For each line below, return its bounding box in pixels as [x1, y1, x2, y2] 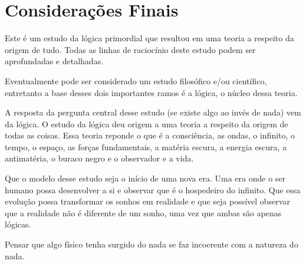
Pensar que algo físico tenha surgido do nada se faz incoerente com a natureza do [5, 238, 298, 250]
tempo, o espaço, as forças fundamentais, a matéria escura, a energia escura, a [5, 140, 287, 153]
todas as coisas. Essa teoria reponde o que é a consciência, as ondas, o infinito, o [5, 129, 295, 141]
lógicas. [5, 218, 31, 230]
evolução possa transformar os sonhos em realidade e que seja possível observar [5, 195, 290, 207]
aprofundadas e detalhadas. [5, 55, 104, 67]
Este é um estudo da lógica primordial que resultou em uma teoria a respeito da [5, 32, 294, 44]
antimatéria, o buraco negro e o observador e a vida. [5, 152, 194, 164]
